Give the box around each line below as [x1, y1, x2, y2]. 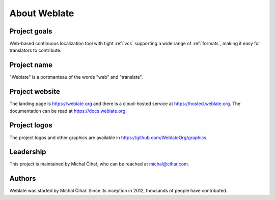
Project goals [9, 27, 52, 36]
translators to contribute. [9, 47, 62, 53]
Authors [9, 174, 36, 183]
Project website [9, 87, 61, 96]
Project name [9, 61, 53, 70]
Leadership [9, 148, 46, 156]
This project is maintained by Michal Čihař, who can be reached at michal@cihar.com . [9, 161, 189, 167]
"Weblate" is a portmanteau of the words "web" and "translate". [9, 74, 143, 80]
